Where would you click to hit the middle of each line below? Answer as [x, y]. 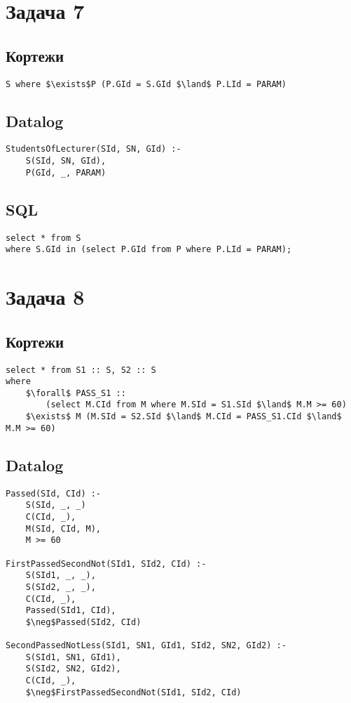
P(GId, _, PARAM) [66, 172]
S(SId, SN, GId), [66, 161]
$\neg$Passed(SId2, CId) [83, 622]
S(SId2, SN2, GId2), [73, 669]
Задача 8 [45, 297]
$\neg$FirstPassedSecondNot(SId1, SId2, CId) [133, 692]
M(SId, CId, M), [63, 528]
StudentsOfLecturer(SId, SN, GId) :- [94, 149]
